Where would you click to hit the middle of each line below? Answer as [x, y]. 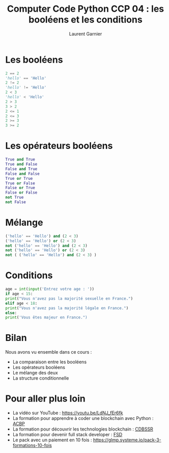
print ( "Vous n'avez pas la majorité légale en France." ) [67, 308]
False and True [21, 169]
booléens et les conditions [86, 20]
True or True [19, 178]
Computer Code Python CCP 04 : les [86, 9]
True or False [20, 183]
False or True [20, 188]
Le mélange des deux [35, 373]
